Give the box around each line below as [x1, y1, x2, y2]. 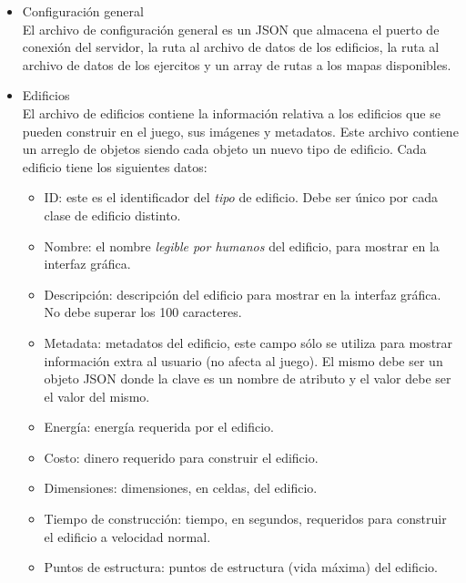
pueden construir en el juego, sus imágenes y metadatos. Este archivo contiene [22, 121, 459, 140]
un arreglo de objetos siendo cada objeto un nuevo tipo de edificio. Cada [22, 139, 427, 159]
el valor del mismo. [44, 386, 150, 405]
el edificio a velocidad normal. [44, 527, 211, 546]
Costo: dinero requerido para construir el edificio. [44, 447, 319, 466]
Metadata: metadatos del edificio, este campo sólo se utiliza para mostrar [44, 332, 453, 352]
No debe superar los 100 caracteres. [44, 302, 242, 322]
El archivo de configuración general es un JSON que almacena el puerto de [22, 19, 440, 38]
